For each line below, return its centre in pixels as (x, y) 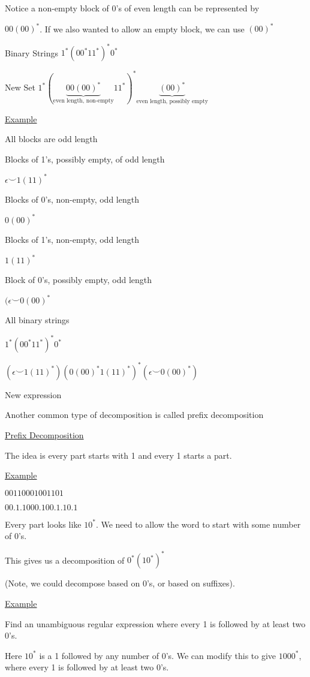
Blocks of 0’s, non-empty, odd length (72, 199)
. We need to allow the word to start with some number (198, 524)
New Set (20, 87)
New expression (33, 394)
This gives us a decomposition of (65, 560)
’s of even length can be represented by (188, 8)
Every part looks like (43, 524)
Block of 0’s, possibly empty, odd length (79, 280)
